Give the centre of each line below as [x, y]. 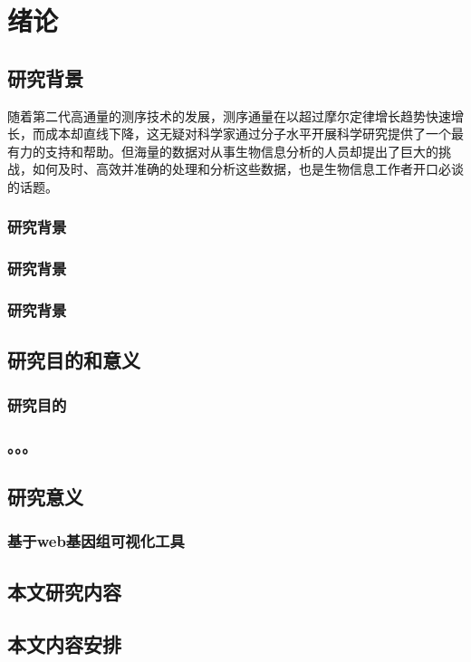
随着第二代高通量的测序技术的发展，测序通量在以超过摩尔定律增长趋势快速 [229, 115]
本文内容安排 [64, 644]
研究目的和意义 [74, 360]
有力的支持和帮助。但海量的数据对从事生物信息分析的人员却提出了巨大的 [223, 151]
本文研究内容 [64, 591]
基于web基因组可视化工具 [96, 541]
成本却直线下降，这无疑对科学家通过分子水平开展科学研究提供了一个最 [254, 134]
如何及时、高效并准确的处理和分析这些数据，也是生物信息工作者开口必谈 [248, 169]
